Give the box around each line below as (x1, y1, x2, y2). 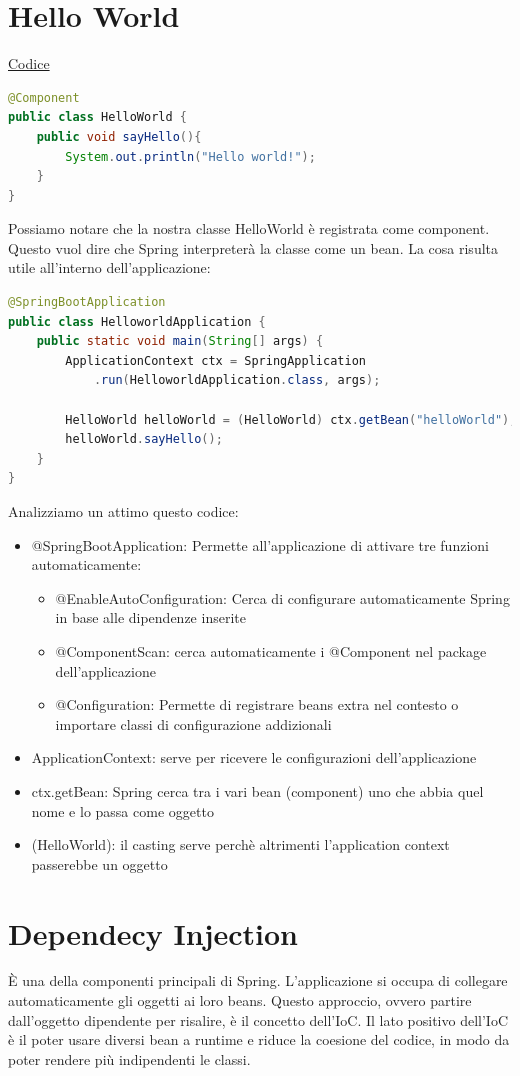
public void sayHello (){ (36, 129, 202, 144)
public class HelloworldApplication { (8, 314, 266, 329)
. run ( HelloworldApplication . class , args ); (93, 373, 381, 388)
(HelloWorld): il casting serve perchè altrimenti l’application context (31, 834, 450, 855)
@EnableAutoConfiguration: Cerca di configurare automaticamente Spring (55, 587, 510, 608)
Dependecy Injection (8, 912, 298, 953)
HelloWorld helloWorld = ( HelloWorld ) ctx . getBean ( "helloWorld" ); (65, 412, 517, 427)
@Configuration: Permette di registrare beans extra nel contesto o (55, 694, 459, 715)
